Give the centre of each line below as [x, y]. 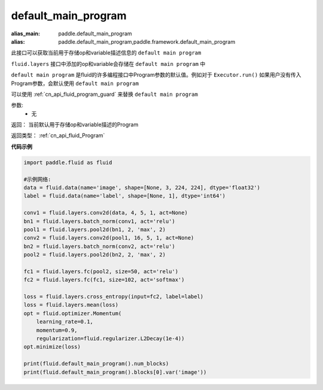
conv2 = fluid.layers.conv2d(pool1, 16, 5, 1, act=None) [109, 238]
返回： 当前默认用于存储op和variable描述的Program [75, 125]
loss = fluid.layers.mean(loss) [71, 305]
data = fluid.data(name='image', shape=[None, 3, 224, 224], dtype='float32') [142, 188]
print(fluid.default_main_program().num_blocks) [96, 364]
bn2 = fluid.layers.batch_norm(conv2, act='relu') [100, 246]
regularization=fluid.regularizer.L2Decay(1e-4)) [110, 339]
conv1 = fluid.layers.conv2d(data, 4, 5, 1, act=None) [106, 213]
